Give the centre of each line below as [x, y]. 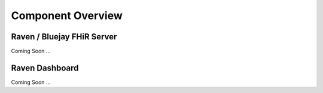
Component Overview [67, 15]
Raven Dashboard [45, 68]
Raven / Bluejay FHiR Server [64, 37]
